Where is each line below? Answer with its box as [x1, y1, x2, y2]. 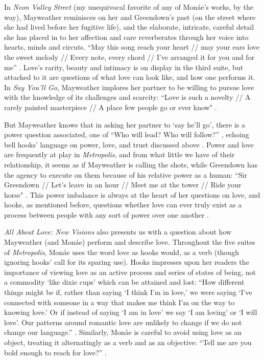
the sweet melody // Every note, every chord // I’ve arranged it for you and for [4, 51, 255, 62]
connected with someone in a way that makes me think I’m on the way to [4, 296, 235, 307]
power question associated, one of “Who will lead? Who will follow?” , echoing [4, 129, 249, 140]
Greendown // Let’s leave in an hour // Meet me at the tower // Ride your [4, 179, 242, 190]
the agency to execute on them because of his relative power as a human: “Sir [4, 169, 247, 180]
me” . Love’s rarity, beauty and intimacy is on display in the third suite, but [4, 61, 244, 72]
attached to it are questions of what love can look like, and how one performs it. [4, 72, 255, 82]
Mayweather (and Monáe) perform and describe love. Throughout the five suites [4, 237, 255, 247]
